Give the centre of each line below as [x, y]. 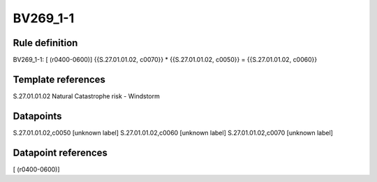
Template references [59, 79]
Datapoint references [60, 152]
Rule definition [45, 43]
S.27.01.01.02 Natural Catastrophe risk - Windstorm [86, 96]
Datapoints [37, 116]
